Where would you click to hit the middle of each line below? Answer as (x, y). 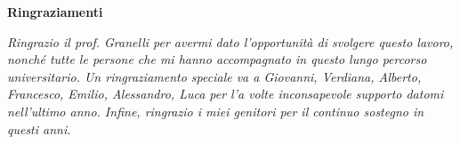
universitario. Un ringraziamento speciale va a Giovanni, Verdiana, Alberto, (214, 76)
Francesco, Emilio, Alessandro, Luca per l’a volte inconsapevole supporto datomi (226, 94)
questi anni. (39, 128)
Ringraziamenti (55, 12)
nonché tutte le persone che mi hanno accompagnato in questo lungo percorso (217, 59)
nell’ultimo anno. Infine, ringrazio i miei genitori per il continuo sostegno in (216, 111)
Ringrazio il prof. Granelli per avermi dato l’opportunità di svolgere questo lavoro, (230, 41)
